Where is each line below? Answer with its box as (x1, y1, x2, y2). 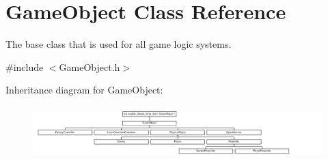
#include (5, 59, 44, 74)
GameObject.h (59, 59, 120, 74)
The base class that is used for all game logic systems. (5, 37, 232, 51)
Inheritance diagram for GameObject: (5, 83, 163, 97)
